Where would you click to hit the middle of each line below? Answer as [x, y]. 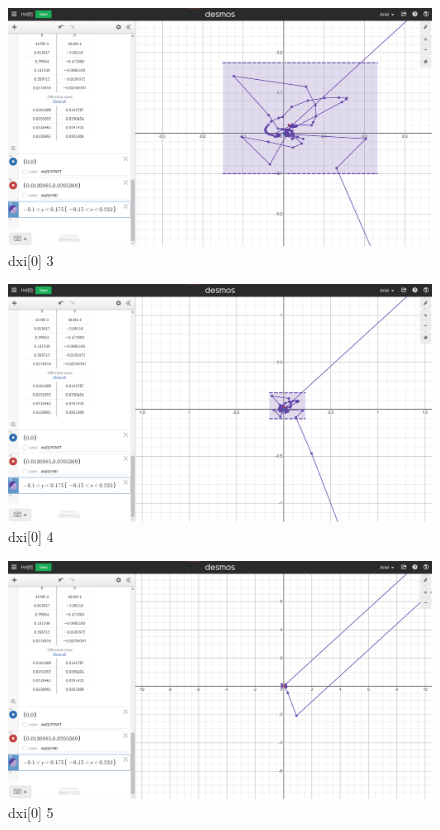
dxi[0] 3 [31, 259]
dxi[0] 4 [31, 535]
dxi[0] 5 [31, 812]
